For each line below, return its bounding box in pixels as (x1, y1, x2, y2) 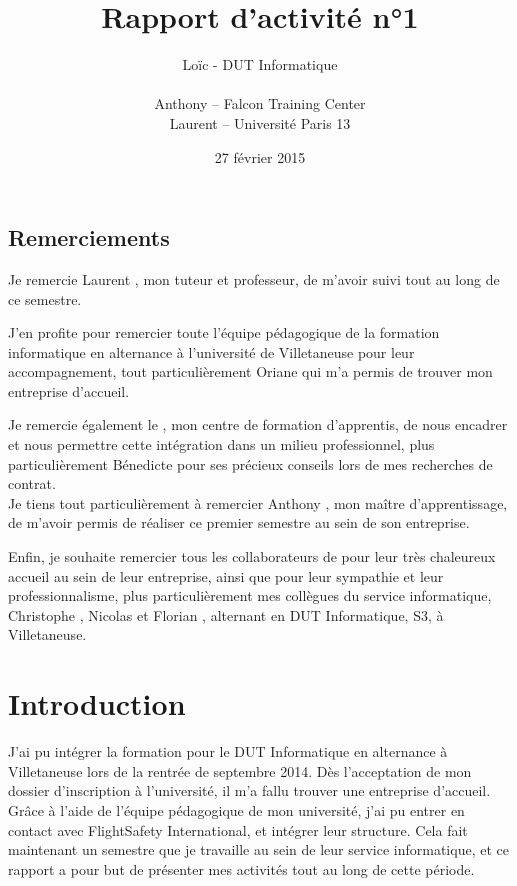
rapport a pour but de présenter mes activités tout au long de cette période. (8, 858, 475, 879)
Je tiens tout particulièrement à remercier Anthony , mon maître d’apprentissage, (8, 492, 508, 513)
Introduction (8, 683, 186, 724)
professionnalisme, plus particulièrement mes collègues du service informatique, (8, 585, 492, 606)
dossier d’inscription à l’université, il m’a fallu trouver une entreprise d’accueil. (8, 780, 491, 801)
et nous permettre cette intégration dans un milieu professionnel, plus (8, 434, 435, 455)
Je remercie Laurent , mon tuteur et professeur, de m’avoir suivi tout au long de (8, 268, 500, 289)
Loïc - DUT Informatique (182, 54, 338, 75)
